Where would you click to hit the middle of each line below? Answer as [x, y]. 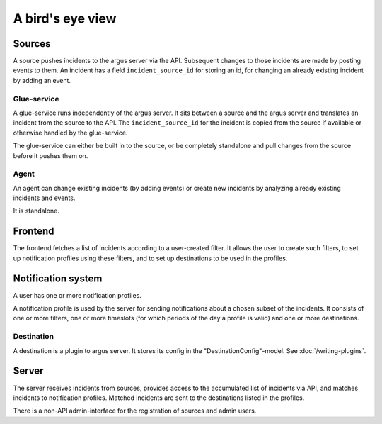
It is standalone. [36, 211]
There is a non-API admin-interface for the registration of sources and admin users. [135, 411]
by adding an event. [42, 80]
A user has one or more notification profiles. [77, 295]
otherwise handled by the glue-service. [70, 133]
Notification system [58, 278]
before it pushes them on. [51, 155]
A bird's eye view [65, 18]
